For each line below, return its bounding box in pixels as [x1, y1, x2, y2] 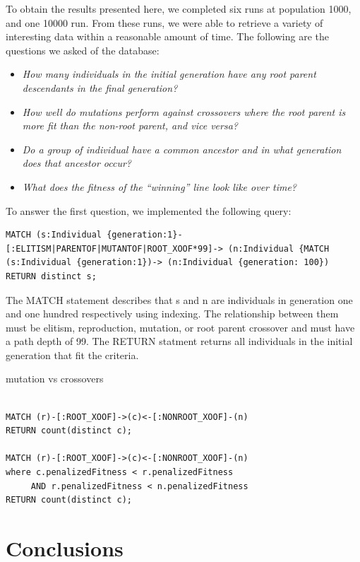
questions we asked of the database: [6, 42, 160, 57]
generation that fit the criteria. [6, 347, 139, 362]
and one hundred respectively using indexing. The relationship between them [6, 306, 339, 321]
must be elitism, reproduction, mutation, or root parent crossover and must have [6, 320, 355, 334]
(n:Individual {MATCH [227, 243, 330, 254]
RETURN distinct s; [6, 271, 97, 281]
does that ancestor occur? [22, 156, 132, 170]
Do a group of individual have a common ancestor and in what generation [22, 141, 342, 156]
